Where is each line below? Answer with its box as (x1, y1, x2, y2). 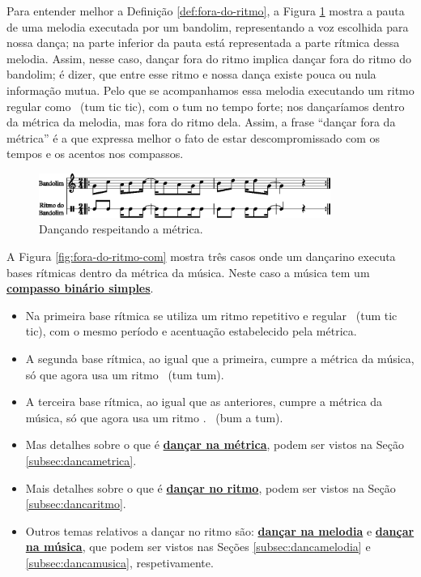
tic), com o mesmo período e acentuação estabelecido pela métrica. (25, 323, 357, 340)
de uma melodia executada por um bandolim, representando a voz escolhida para (6, 18, 409, 35)
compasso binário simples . (6, 280, 154, 297)
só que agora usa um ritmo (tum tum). (25, 365, 224, 383)
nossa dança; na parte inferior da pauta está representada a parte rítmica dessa (6, 34, 400, 51)
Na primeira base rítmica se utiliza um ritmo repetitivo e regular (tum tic (25, 306, 398, 323)
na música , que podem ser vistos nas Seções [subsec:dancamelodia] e (25, 538, 371, 555)
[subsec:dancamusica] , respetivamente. (25, 553, 214, 571)
